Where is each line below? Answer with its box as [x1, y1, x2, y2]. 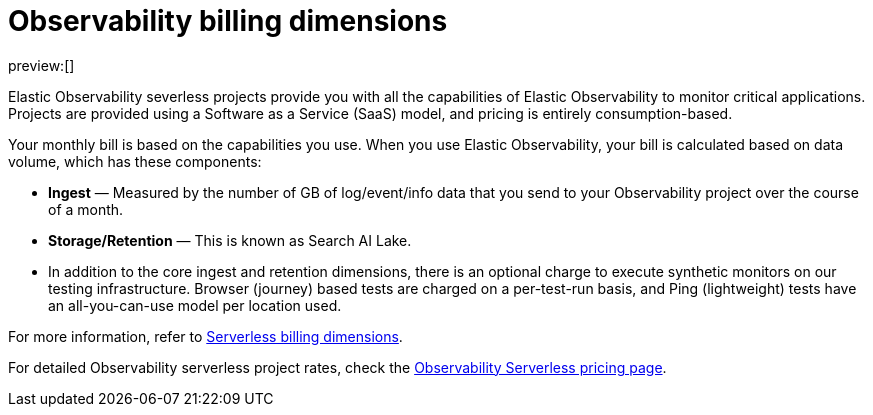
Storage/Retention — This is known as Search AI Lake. [48, 231, 412, 249]
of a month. [48, 200, 124, 218]
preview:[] [8, 56, 75, 74]
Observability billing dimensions [8, 4, 448, 38]
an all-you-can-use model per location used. [48, 296, 342, 314]
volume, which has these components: [8, 152, 262, 170]
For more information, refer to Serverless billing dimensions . [8, 327, 403, 345]
